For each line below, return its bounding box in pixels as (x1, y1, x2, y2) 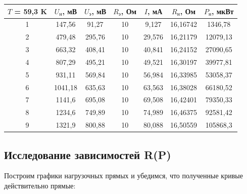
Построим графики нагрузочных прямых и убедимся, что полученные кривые (4, 170, 243, 181)
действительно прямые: (4, 180, 76, 190)
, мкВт (211, 6, 234, 16)
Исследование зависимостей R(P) (4, 146, 171, 162)
